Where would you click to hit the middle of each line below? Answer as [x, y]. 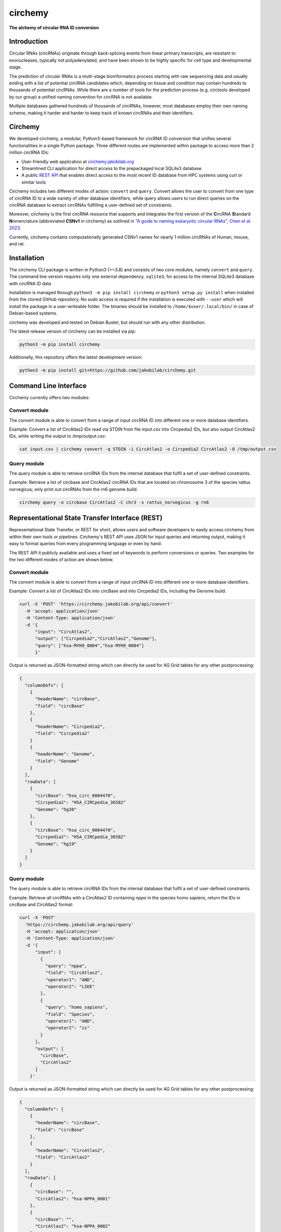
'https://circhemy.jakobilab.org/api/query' [79, 924]
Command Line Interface [48, 386]
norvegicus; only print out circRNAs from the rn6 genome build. [74, 489]
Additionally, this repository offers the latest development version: [76, 357]
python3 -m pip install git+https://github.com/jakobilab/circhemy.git [108, 370]
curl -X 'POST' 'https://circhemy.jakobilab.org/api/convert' [96, 604]
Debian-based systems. [33, 313]
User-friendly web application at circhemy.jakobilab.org [78, 161]
